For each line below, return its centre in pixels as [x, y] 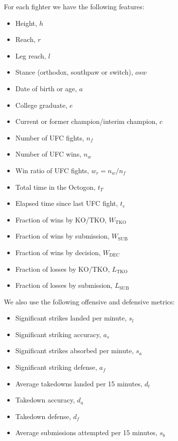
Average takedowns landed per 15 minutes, [79, 383]
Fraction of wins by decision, [58, 252]
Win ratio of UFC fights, [52, 170]
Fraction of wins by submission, [62, 236]
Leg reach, [31, 55]
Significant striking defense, [56, 367]
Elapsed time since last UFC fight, [67, 203]
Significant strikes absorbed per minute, [74, 351]
